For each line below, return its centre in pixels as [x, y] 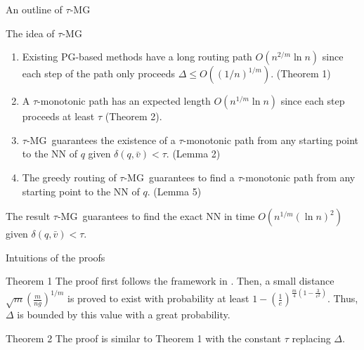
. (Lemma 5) [174, 191]
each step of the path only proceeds [98, 73]
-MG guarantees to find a [179, 177]
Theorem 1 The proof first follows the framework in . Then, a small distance [170, 281]
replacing [311, 338]
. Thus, [343, 298]
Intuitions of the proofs [56, 257]
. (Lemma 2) [193, 154]
